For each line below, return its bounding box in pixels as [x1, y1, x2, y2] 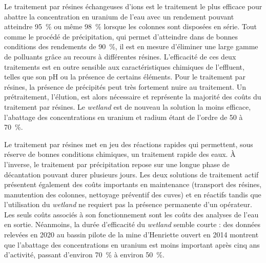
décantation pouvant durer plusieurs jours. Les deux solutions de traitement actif [4, 169, 259, 179]
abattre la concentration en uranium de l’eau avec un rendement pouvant [4, 11, 234, 22]
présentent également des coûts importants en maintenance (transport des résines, [4, 179, 262, 190]
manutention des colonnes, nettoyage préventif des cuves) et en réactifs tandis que [4, 189, 261, 199]
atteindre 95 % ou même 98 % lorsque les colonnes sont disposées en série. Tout [4, 21, 257, 32]
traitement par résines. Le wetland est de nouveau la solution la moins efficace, [4, 101, 251, 112]
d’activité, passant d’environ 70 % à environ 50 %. [4, 249, 165, 260]
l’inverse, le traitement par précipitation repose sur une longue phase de [4, 158, 230, 169]
